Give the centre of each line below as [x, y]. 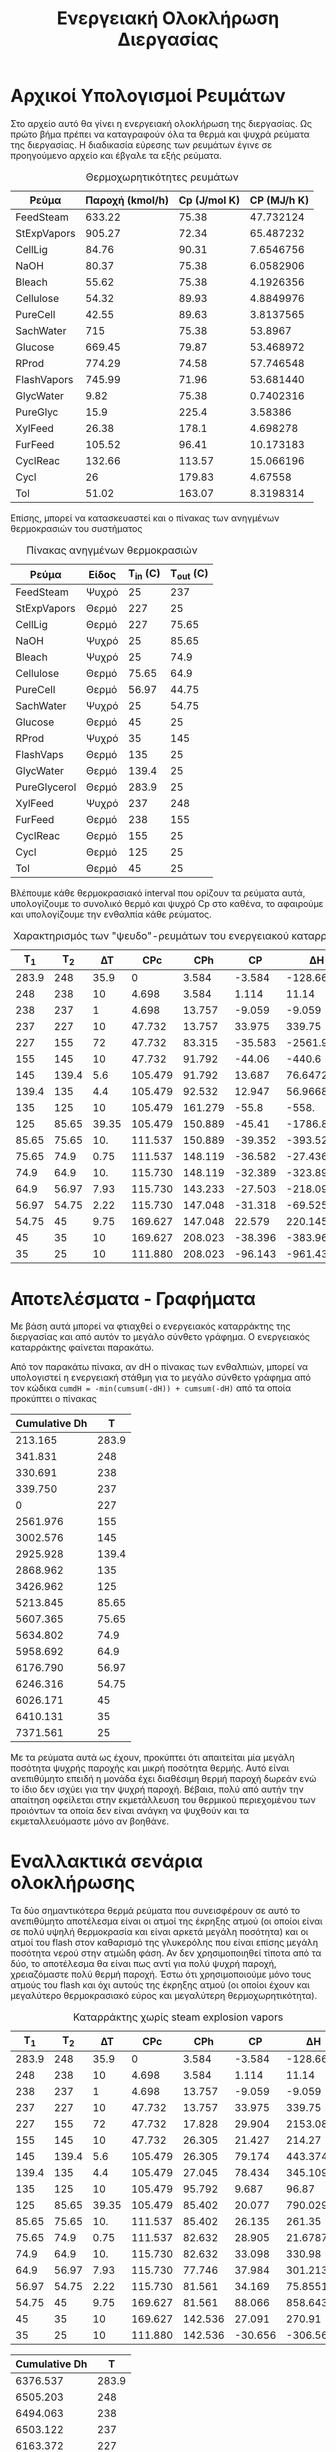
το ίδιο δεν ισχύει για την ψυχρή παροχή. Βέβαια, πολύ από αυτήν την [157, 1789]
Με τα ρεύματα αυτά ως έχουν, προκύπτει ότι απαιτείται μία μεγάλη [152, 1758]
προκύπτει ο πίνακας [53, 1399]
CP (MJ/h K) [279, 200]
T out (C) [189, 574]
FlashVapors [44, 379]
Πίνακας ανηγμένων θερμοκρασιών [112, 550]
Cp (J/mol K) [209, 200]
